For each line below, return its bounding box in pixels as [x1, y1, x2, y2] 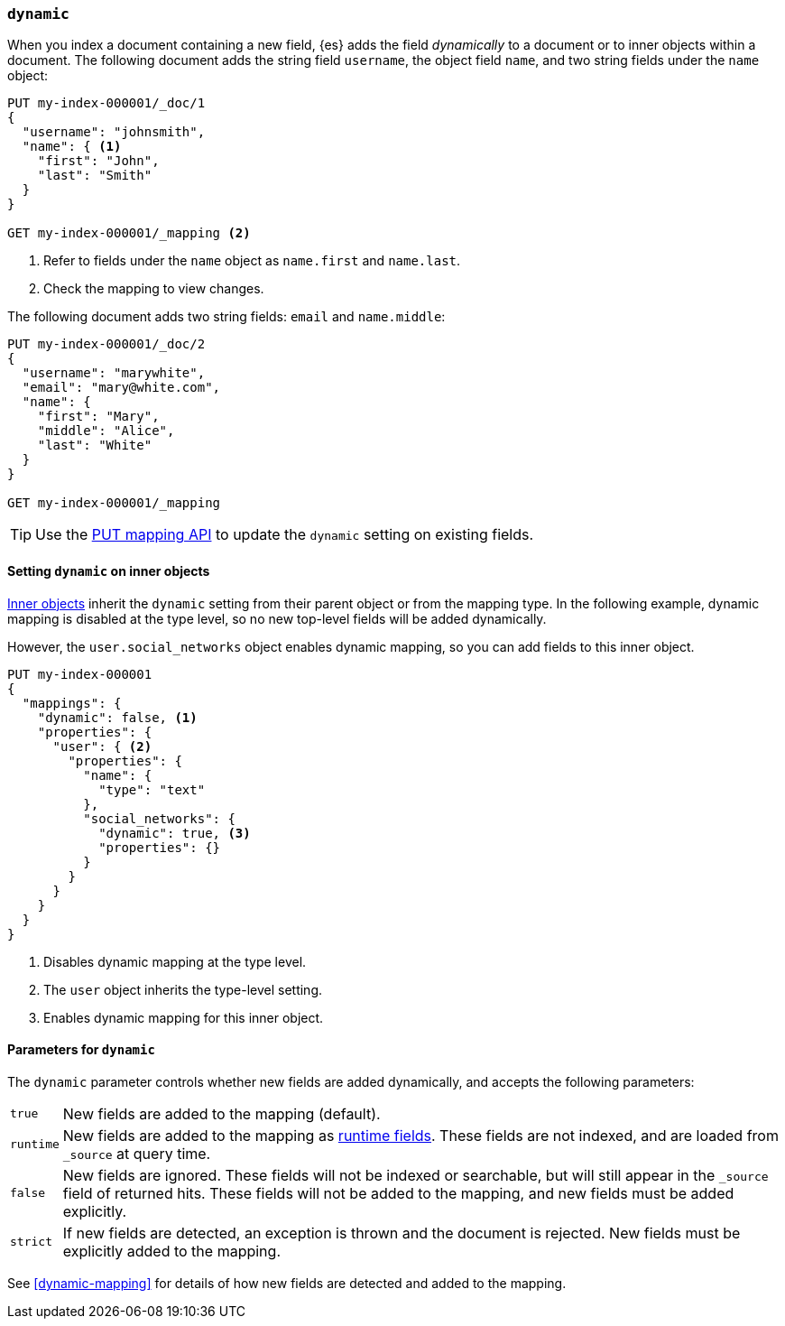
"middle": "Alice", [37, 423, 175, 439]
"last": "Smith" [37, 168, 152, 183]
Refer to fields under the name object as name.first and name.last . [43, 253, 461, 269]
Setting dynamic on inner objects [7, 562, 210, 579]
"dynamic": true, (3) [98, 825, 251, 840]
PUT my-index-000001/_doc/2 [7, 337, 206, 352]
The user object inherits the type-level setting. [43, 981, 322, 997]
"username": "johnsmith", [22, 125, 206, 140]
